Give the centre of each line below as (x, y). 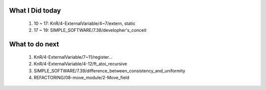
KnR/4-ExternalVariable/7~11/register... (73, 57)
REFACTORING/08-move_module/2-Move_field (82, 77)
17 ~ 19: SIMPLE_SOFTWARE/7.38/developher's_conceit (90, 30)
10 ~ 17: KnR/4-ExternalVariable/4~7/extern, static (84, 23)
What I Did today (35, 11)
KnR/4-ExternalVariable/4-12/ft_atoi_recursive (81, 64)
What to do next (34, 44)
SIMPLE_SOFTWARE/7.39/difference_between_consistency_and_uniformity (110, 70)
